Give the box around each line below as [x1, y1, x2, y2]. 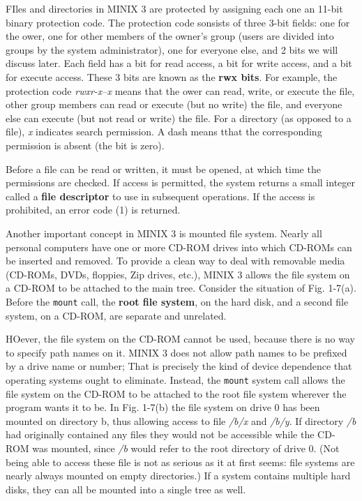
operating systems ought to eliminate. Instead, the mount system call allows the [6, 372, 345, 387]
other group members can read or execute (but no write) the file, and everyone [6, 97, 342, 112]
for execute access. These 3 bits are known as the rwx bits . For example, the [6, 69, 338, 84]
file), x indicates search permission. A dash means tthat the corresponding [6, 124, 322, 139]
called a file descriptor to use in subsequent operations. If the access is [6, 188, 315, 203]
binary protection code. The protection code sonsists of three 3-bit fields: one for [6, 15, 350, 29]
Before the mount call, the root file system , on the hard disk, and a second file [6, 294, 349, 308]
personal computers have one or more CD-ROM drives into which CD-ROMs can [6, 239, 352, 254]
